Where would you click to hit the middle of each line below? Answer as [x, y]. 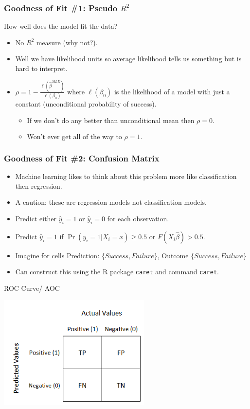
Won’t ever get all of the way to [74, 136]
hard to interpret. [41, 68]
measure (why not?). [67, 42]
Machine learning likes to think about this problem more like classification [126, 176]
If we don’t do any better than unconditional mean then [111, 120]
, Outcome [173, 255]
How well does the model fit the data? [61, 26]
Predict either [36, 218]
